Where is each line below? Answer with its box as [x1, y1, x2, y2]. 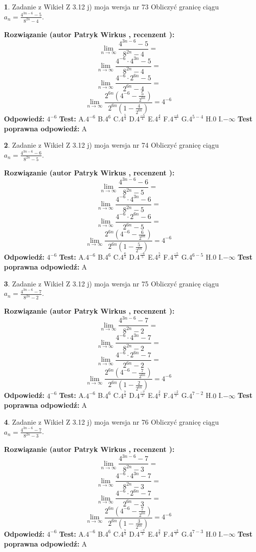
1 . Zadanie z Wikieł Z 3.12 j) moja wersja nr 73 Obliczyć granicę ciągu [4, 1, 219, 11]
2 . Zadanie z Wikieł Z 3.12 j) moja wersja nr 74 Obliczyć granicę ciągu [4, 140, 219, 150]
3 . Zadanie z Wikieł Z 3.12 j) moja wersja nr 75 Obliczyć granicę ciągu [4, 278, 219, 288]
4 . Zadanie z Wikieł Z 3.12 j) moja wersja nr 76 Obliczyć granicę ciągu [4, 416, 219, 427]
